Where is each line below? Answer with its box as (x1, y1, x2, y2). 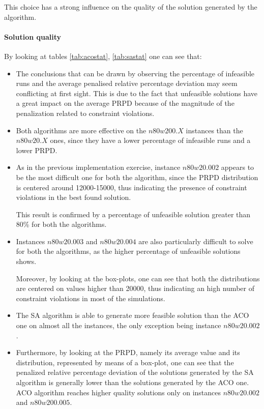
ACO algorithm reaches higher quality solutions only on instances (16, 387, 221, 397)
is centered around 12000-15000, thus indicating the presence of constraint (16, 182, 247, 192)
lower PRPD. (16, 144, 57, 155)
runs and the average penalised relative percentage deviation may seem (16, 78, 238, 89)
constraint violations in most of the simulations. (16, 293, 165, 303)
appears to (221, 162, 254, 172)
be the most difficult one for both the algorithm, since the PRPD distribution (16, 171, 258, 182)
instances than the (186, 125, 243, 135)
